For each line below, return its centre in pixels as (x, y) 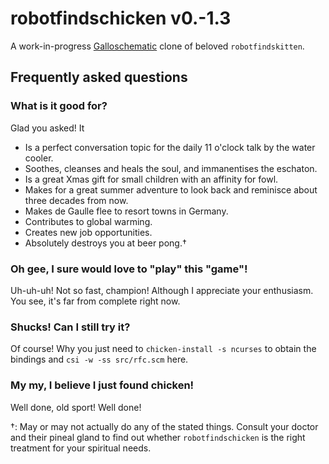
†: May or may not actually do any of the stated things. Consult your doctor (164, 426)
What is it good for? (59, 106)
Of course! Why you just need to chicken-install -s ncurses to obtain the (163, 349)
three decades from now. (76, 200)
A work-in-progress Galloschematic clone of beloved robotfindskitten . (157, 46)
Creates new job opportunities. (88, 232)
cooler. (39, 158)
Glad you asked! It (47, 128)
